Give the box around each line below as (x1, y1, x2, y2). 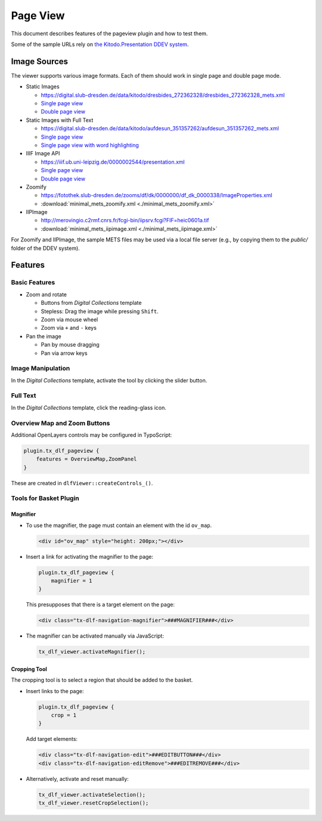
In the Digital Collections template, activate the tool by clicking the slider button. (11, 376, 208, 384)
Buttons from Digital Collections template (41, 299, 142, 307)
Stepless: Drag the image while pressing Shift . (41, 308, 159, 315)
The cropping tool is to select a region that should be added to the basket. (11, 676, 193, 684)
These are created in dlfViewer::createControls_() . (11, 479, 153, 486)
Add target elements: (26, 736, 78, 743)
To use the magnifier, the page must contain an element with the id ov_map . (26, 522, 212, 529)
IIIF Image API (26, 150, 60, 157)
